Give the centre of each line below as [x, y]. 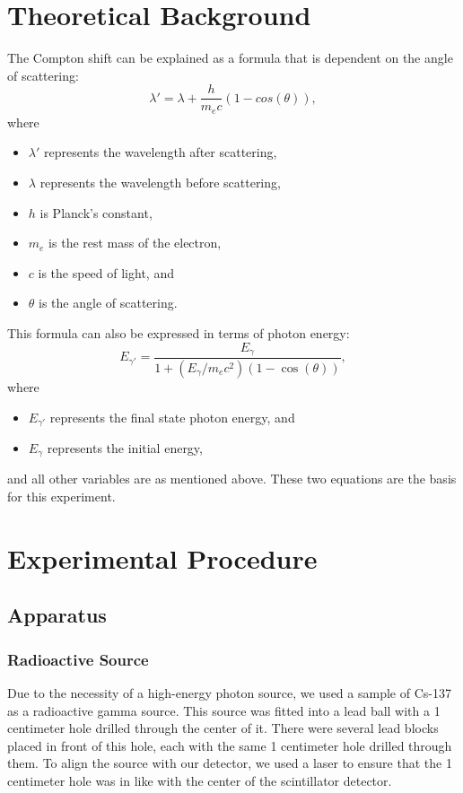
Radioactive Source [78, 659]
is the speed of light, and [106, 272]
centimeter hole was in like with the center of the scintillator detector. [200, 780]
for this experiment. [61, 496]
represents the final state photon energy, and [172, 417]
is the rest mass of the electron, [135, 243]
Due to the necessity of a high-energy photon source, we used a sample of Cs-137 [229, 692]
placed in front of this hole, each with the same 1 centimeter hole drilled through [230, 745]
